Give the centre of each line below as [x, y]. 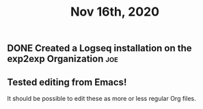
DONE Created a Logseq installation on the [100, 48]
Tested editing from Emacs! [67, 82]
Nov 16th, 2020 [115, 12]
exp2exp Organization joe [63, 59]
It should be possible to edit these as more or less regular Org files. [101, 98]
